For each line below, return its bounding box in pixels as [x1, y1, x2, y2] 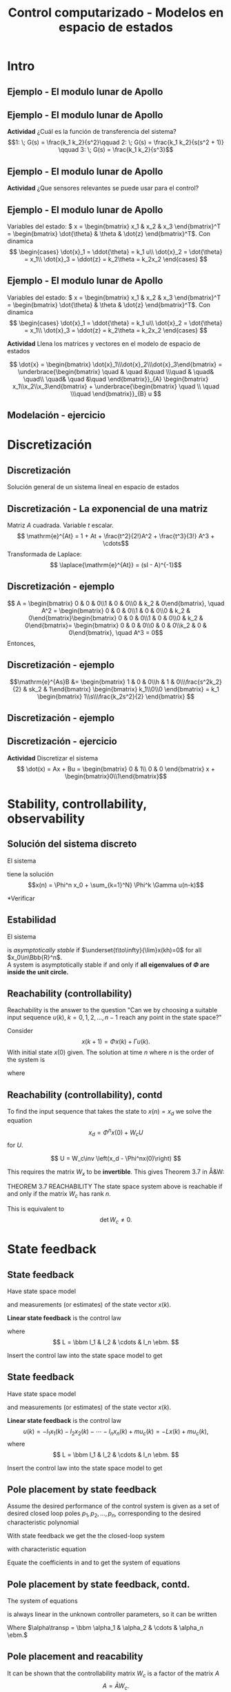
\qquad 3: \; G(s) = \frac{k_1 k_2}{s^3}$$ [58, 146, 174, 154]
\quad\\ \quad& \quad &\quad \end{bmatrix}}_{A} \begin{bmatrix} [23, 375, 209, 383]
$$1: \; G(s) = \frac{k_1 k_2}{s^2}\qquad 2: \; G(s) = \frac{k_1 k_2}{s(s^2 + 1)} [8, 138, 224, 146]
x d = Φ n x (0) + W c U [88, 1127, 143, 1138]
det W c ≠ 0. [99, 1216, 132, 1226]
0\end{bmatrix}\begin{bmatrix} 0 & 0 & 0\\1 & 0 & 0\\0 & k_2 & [28, 613, 203, 622]
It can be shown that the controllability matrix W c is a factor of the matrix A [7, 1669, 219, 1679]
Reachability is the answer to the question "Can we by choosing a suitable [7, 1006, 218, 1014]
